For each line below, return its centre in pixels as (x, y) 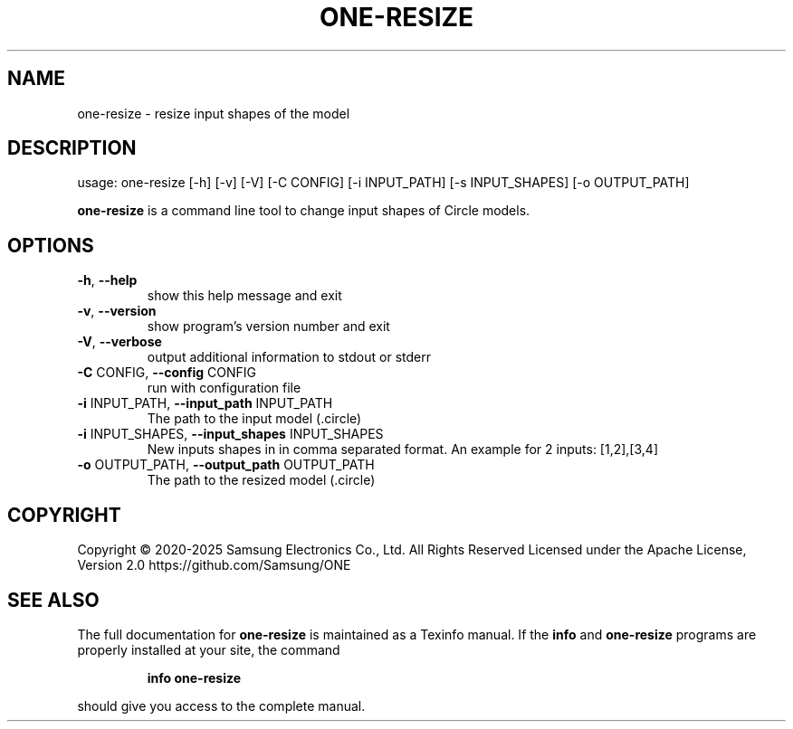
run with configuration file (224, 388)
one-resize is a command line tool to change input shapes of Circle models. (304, 211)
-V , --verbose (119, 342)
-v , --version (117, 311)
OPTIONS (51, 245)
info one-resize (194, 677)
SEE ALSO (53, 600)
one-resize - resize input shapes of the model (214, 113)
